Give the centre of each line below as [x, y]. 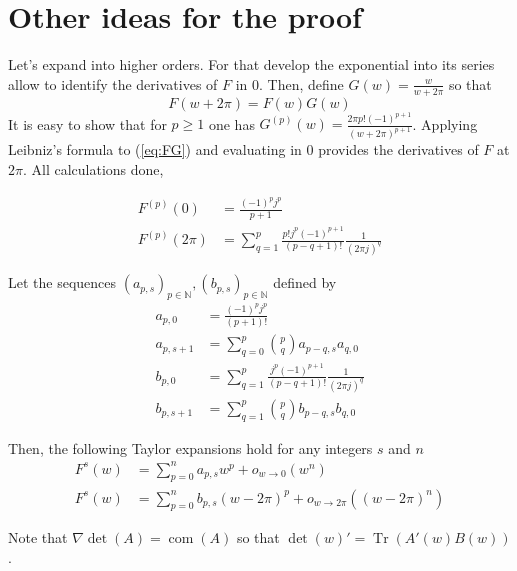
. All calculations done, [93, 168]
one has [231, 123]
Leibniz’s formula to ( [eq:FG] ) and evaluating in [155, 149]
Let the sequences [62, 282]
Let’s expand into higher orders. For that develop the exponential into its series [251, 64]
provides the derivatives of [398, 149]
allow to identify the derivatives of [113, 83]
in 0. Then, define [289, 83]
